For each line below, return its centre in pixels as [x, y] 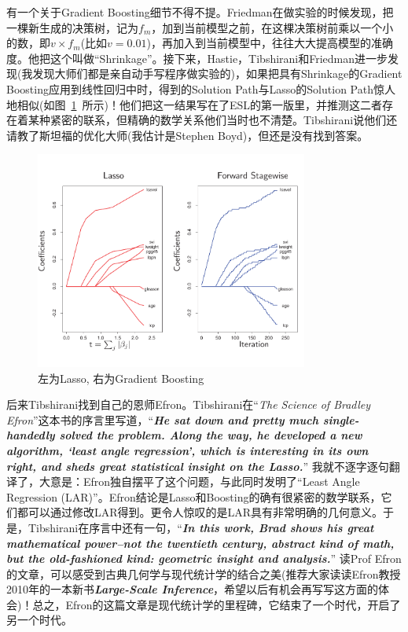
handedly [31, 435]
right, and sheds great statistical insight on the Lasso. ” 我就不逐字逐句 [198, 466]
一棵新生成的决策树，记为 [72, 27]
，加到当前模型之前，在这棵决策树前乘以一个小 [272, 27]
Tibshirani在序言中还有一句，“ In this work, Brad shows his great [201, 527]
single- [341, 419]
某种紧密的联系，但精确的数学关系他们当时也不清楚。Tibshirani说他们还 [213, 120]
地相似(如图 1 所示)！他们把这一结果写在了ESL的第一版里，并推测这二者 [194, 104]
